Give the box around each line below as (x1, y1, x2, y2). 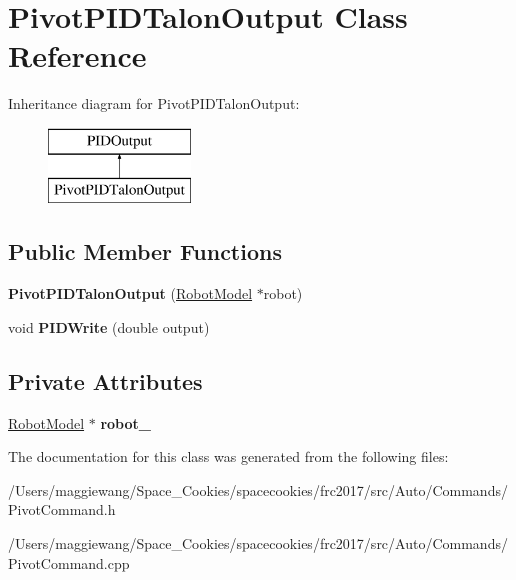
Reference (8, 35, 147, 76)
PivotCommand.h (8, 499, 116, 520)
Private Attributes (8, 365, 203, 396)
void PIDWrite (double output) (8, 316, 210, 337)
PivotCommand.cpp (8, 552, 130, 573)
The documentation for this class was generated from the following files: (8, 446, 449, 467)
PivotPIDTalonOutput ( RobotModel (8, 283, 253, 304)
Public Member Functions (8, 236, 282, 267)
